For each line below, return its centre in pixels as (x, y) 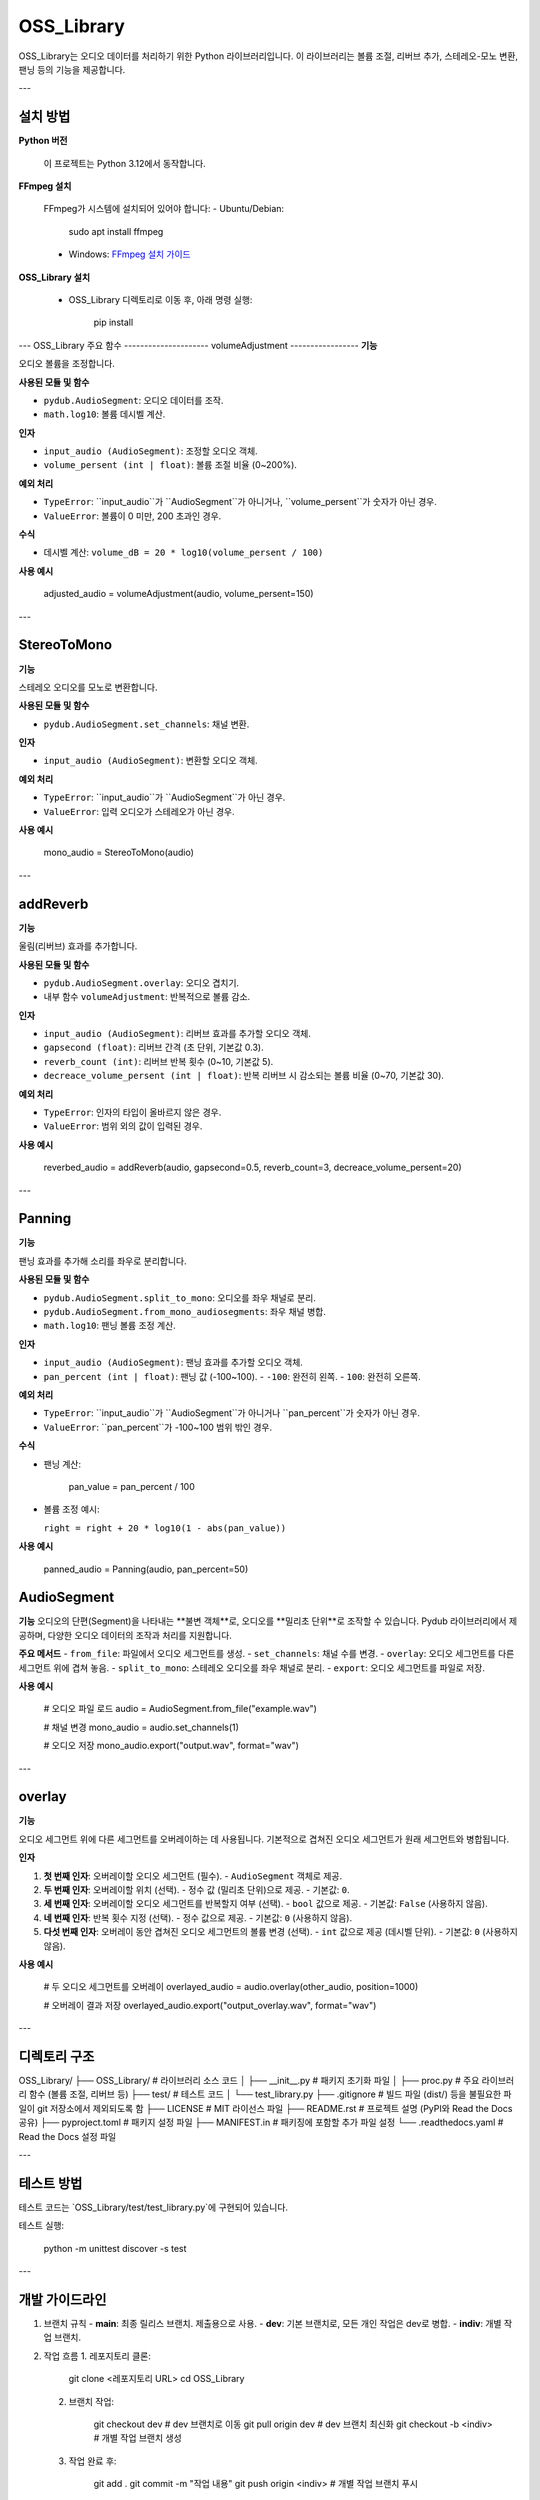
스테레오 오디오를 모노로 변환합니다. (88, 687)
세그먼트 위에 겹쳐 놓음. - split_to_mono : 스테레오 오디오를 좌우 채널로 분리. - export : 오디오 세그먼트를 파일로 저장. (251, 1667)
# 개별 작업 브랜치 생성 (137, 2438)
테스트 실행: (41, 2226)
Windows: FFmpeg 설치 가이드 (129, 254)
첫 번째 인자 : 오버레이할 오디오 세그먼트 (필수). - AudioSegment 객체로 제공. (193, 1876)
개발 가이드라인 (62, 2299)
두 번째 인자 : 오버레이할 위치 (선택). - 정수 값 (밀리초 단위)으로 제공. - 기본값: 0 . (196, 1890)
